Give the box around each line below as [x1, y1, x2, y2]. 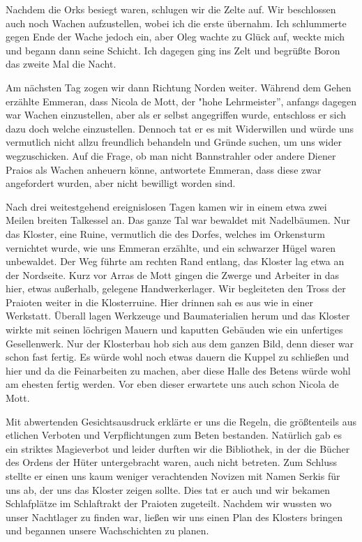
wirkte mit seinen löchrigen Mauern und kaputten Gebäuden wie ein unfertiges [6, 322, 343, 337]
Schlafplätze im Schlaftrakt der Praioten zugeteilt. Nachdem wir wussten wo [6, 496, 332, 511]
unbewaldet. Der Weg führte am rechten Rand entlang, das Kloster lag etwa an [6, 254, 345, 269]
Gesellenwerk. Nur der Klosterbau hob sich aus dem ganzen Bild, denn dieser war [6, 336, 354, 350]
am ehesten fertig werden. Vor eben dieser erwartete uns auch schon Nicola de [6, 377, 339, 391]
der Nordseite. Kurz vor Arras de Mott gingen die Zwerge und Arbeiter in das [6, 267, 340, 282]
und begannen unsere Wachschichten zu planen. [6, 523, 209, 538]
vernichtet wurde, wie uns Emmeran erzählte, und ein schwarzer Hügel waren [6, 240, 336, 255]
